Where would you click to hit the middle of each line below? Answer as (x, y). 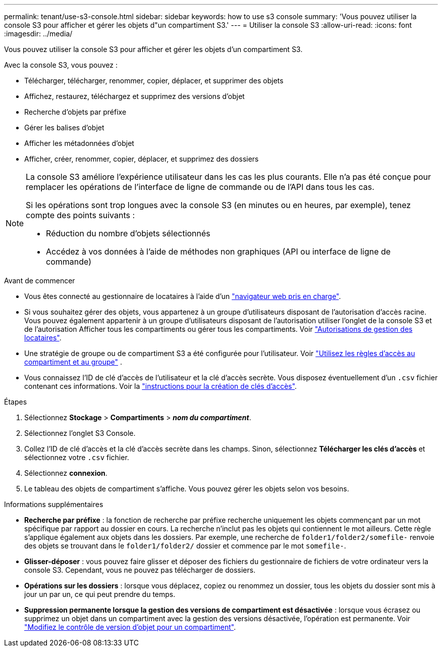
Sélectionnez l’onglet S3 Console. (80, 433)
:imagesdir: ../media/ (38, 34)
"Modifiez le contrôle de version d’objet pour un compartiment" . (130, 627)
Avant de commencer (40, 281)
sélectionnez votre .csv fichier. (77, 457)
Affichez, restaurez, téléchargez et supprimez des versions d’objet (134, 96)
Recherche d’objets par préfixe (75, 112)
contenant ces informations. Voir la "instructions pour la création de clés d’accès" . (161, 386)
